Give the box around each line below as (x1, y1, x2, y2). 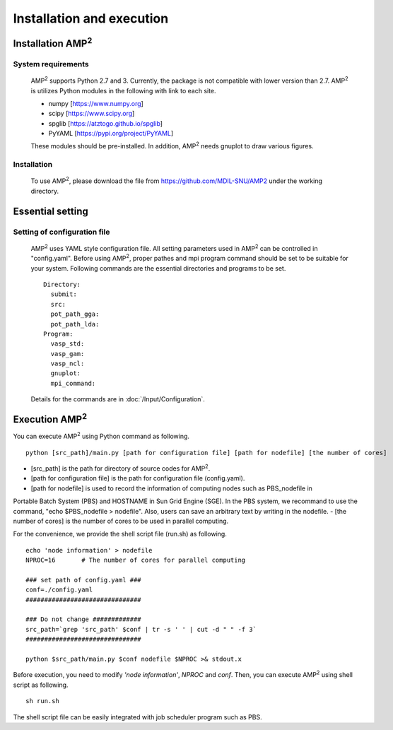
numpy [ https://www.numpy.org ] (48, 99, 144, 107)
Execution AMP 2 (13, 411, 88, 425)
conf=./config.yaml (25, 586, 93, 594)
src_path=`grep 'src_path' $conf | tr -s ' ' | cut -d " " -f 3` (25, 625, 257, 633)
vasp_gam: (50, 350, 85, 358)
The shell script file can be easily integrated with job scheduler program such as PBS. (13, 712, 262, 721)
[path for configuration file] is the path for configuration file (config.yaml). (30, 474, 245, 483)
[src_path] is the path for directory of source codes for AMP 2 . (30, 463, 211, 473)
